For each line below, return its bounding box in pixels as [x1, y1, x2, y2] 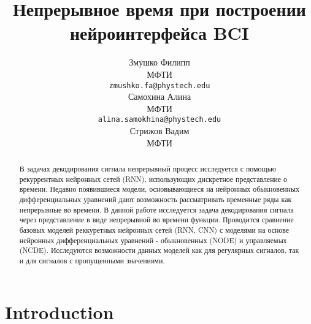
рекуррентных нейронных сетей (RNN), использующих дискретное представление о [19, 173, 288, 184]
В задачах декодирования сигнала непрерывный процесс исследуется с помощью [19, 163, 276, 173]
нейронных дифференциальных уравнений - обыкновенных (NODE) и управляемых [19, 235, 287, 245]
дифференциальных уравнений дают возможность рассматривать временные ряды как [19, 194, 292, 204]
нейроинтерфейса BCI [69, 20, 250, 45]
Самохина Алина [128, 90, 191, 103]
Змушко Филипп [129, 56, 190, 69]
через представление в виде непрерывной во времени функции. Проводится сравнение [19, 214, 294, 225]
